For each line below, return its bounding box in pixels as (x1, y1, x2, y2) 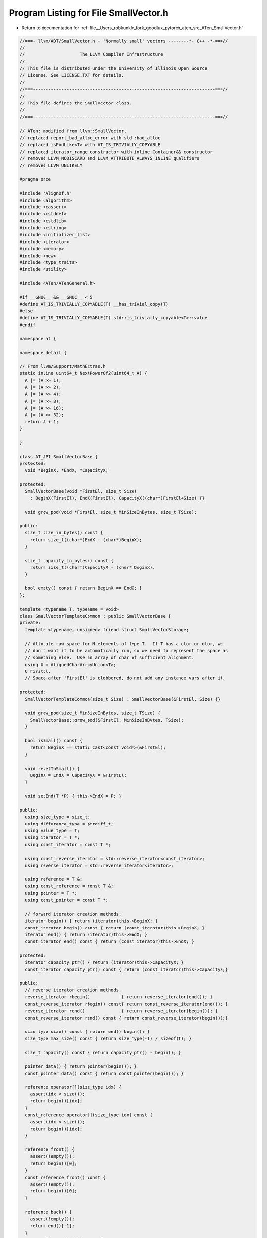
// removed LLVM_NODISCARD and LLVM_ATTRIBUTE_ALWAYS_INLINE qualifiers (19, 156, 200, 161)
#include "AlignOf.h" (19, 191, 72, 196)
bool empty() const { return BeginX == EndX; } (25, 585, 142, 591)
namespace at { (19, 336, 56, 342)
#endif (19, 322, 36, 328)
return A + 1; (25, 419, 59, 425)
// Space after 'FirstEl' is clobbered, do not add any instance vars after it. (25, 675, 226, 681)
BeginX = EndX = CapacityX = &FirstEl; (30, 773, 127, 778)
